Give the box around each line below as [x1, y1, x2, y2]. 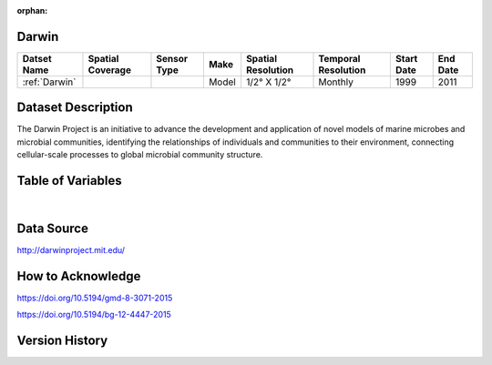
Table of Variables [16, 173, 122, 188]
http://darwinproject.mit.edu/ [16, 245, 126, 256]
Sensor [156, 52, 189, 65]
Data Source [16, 220, 88, 236]
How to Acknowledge [16, 269, 141, 284]
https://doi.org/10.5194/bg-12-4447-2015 [16, 309, 172, 320]
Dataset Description [16, 100, 133, 116]
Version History [16, 333, 108, 349]
